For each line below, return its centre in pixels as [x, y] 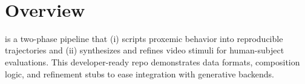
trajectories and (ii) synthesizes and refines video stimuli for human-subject [145, 50]
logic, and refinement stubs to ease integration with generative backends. [139, 73]
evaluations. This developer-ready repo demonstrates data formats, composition [152, 61]
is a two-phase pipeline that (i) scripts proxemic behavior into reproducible [144, 38]
